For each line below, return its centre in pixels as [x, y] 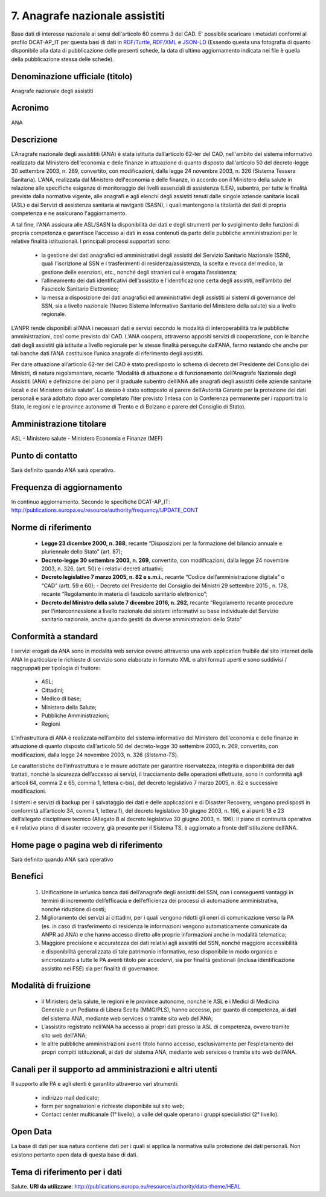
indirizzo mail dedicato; [70, 1097]
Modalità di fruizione [51, 986]
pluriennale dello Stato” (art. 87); [82, 552]
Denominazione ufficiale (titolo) [72, 76]
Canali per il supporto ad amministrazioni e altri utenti [114, 1070]
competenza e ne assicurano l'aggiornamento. [69, 213]
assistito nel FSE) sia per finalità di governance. [100, 968]
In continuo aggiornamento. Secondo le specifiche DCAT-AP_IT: [91, 502]
